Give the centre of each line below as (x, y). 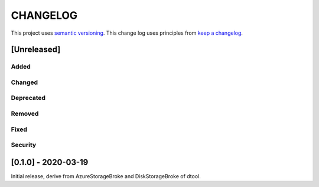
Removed (25, 113)
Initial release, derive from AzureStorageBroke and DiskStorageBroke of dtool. (106, 176)
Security (24, 145)
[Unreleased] (36, 50)
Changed (25, 82)
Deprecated (28, 98)
